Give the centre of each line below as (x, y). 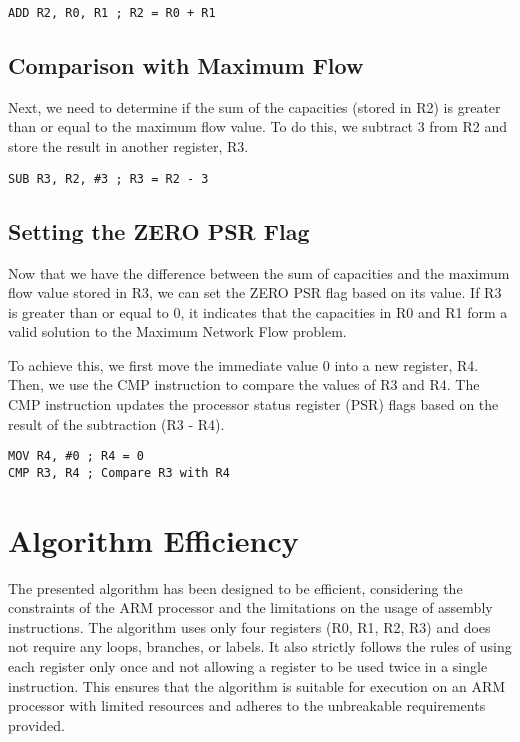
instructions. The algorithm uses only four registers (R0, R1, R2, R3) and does (249, 626)
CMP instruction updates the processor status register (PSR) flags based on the (253, 404)
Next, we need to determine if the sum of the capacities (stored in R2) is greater (254, 106)
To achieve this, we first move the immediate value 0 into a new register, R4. (243, 364)
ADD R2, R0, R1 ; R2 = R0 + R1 (112, 13)
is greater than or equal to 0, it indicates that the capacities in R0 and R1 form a (258, 311)
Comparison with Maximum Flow (186, 65)
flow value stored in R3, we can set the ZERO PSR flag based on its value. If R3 (255, 292)
